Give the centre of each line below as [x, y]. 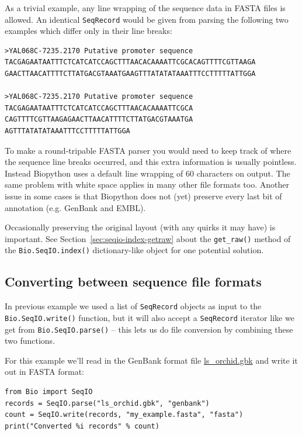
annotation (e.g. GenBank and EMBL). [75, 207]
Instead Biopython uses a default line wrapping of [94, 173]
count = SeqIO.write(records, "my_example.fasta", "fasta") [124, 415]
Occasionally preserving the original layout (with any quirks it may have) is [140, 227]
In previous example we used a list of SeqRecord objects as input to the [133, 306]
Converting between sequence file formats [133, 282]
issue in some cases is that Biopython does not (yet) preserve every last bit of [143, 196]
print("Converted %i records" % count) [82, 426]
